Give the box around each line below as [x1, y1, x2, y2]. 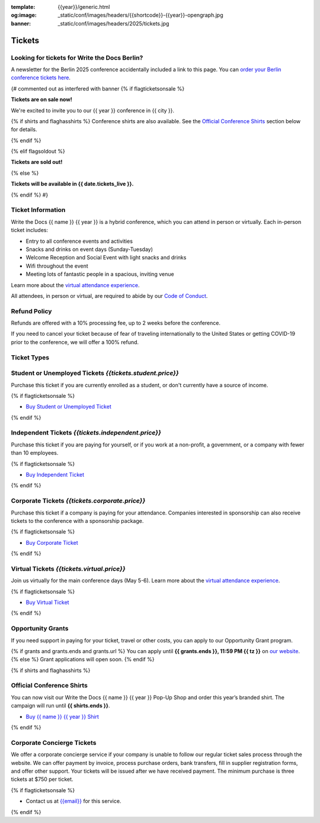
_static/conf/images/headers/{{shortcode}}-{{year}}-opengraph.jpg [57, 12, 223, 19]
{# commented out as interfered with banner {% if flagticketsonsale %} [11, 85, 185, 92]
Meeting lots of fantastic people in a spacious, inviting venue [25, 271, 174, 278]
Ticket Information [11, 206, 66, 214]
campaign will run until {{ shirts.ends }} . [11, 702, 110, 709]
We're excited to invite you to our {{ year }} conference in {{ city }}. [11, 107, 175, 114]
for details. [11, 126, 37, 133]
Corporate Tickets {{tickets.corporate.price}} [11, 497, 146, 505]
